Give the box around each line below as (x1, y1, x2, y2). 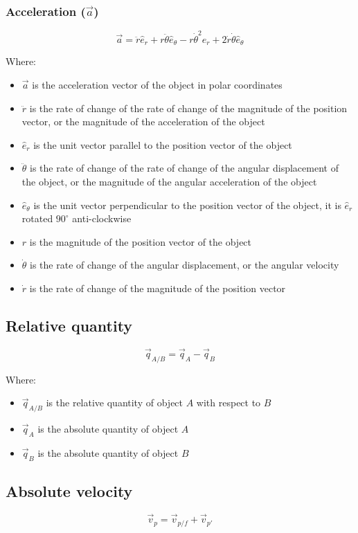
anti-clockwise (72, 211, 132, 226)
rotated (21, 211, 53, 226)
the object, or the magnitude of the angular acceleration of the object (21, 174, 317, 188)
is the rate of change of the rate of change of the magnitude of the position (29, 100, 348, 115)
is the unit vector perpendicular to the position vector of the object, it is (33, 197, 341, 212)
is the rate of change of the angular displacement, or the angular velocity (30, 258, 339, 272)
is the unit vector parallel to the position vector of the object (33, 137, 292, 152)
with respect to (196, 395, 261, 410)
